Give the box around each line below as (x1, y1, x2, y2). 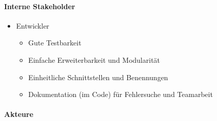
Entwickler (16, 20, 49, 31)
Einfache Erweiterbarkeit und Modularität (28, 54, 160, 65)
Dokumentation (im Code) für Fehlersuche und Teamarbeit (28, 89, 213, 100)
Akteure (4, 109, 34, 119)
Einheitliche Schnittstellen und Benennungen (28, 71, 168, 82)
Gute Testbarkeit (28, 37, 82, 48)
